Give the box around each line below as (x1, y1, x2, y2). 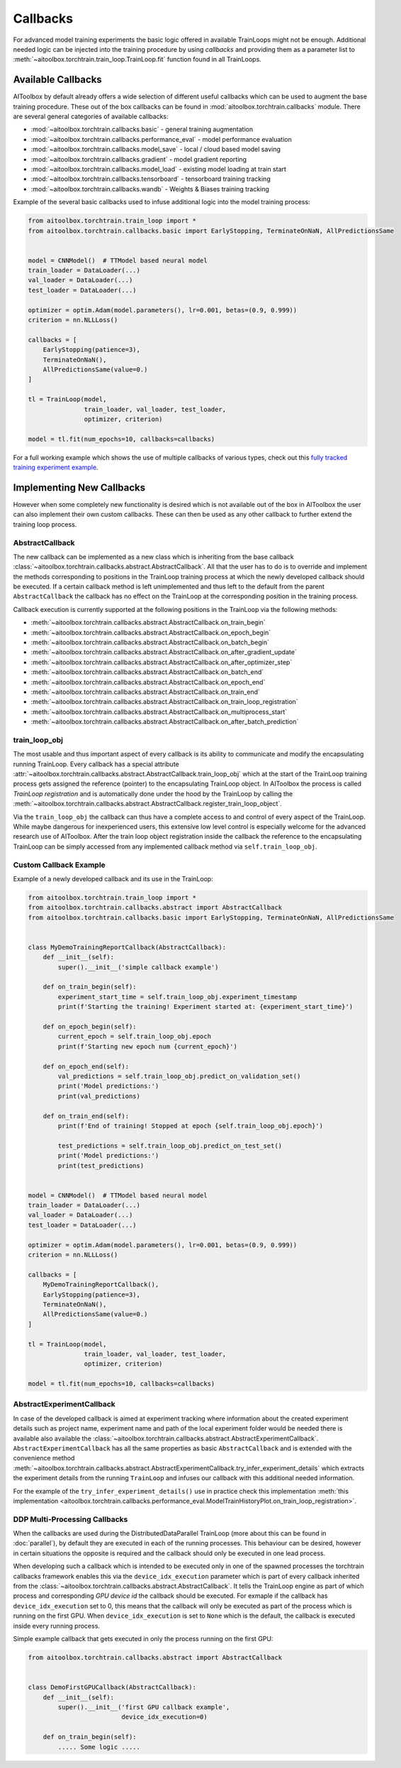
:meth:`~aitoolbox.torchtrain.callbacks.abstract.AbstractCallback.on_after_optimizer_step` (30, 658, 293, 666)
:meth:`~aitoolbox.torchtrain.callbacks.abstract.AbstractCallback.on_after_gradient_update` (30, 648, 297, 656)
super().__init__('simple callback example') (57, 963, 219, 971)
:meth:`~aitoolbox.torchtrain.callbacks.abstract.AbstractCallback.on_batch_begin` (30, 638, 269, 647)
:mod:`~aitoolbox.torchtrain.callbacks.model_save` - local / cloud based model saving (30, 145, 281, 154)
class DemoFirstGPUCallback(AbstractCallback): (28, 1684, 196, 1691)
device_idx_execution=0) (121, 1713, 208, 1721)
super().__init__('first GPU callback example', (57, 1703, 230, 1711)
